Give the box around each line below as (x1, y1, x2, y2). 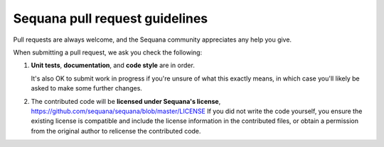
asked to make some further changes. (31, 84, 142, 93)
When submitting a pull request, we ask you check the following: (13, 48, 203, 57)
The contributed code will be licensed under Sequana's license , (31, 97, 221, 105)
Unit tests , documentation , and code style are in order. (31, 61, 195, 70)
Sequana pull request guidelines (13, 11, 208, 26)
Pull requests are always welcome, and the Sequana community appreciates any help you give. (13, 35, 292, 44)
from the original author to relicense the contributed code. (31, 127, 201, 135)
